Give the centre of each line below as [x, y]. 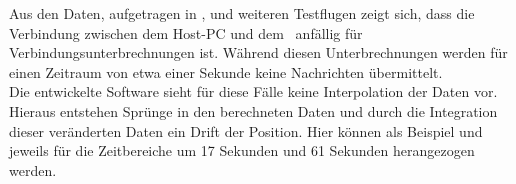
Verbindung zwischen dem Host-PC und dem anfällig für [186, 32]
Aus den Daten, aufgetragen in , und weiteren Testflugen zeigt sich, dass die [242, 13]
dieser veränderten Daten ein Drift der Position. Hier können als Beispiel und [246, 130]
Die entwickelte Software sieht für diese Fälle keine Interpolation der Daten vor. [253, 91]
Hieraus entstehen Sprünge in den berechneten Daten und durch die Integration [253, 110]
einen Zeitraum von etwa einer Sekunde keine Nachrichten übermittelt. [226, 71]
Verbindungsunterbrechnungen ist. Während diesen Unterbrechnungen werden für [258, 52]
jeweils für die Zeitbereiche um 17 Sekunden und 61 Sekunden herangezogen [242, 150]
